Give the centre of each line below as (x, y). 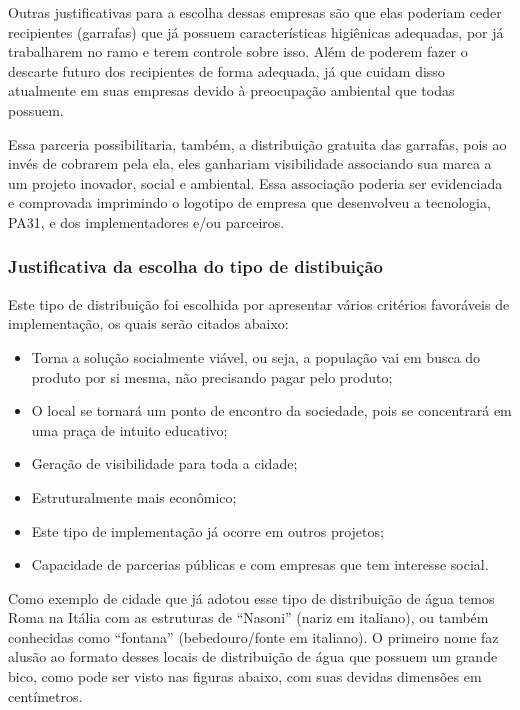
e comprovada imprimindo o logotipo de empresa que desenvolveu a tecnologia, (249, 202)
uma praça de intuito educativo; (129, 429)
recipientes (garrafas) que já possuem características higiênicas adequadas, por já (256, 31)
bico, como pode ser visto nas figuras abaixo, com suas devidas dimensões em (245, 676)
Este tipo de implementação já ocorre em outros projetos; (207, 530)
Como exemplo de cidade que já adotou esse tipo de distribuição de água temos (251, 597)
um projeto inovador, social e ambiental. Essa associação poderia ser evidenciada (255, 182)
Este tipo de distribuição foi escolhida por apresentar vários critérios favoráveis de (259, 303)
